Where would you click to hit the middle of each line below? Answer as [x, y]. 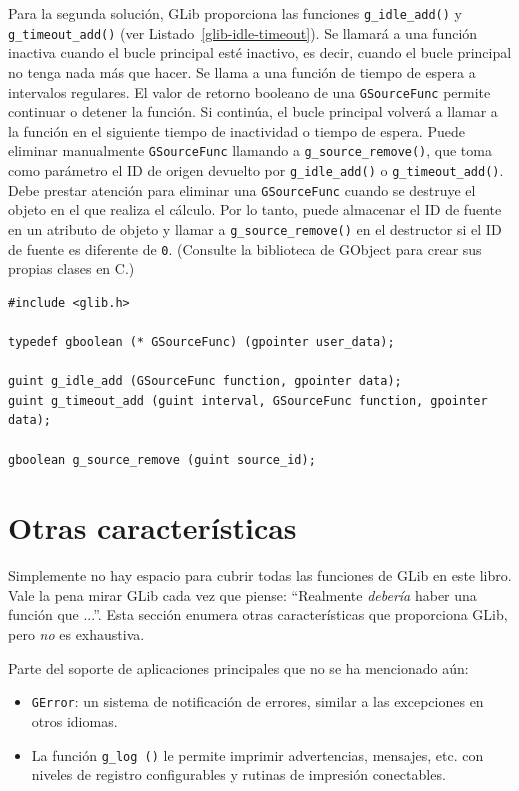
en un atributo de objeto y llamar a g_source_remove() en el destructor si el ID [255, 228]
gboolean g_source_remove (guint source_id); [162, 459]
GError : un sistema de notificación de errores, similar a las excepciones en [257, 701]
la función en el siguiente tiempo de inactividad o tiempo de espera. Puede [236, 130]
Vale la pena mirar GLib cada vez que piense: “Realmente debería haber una [242, 594]
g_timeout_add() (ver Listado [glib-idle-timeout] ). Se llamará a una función [243, 32]
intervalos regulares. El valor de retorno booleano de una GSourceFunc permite [249, 91]
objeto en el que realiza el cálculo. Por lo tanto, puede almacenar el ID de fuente [255, 209]
